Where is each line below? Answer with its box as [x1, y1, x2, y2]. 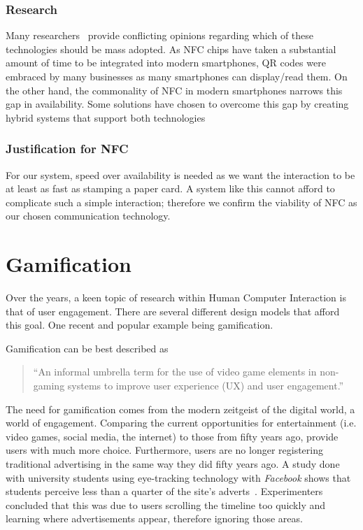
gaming [33, 378, 65, 393]
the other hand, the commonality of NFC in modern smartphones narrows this [6, 83, 343, 97]
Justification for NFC [6, 140, 129, 157]
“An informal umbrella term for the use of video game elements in [33, 364, 317, 379]
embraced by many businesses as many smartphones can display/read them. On [6, 69, 348, 83]
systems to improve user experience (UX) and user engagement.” [67, 378, 344, 393]
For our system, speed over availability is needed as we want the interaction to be [6, 167, 355, 182]
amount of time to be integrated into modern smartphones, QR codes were [6, 55, 326, 70]
